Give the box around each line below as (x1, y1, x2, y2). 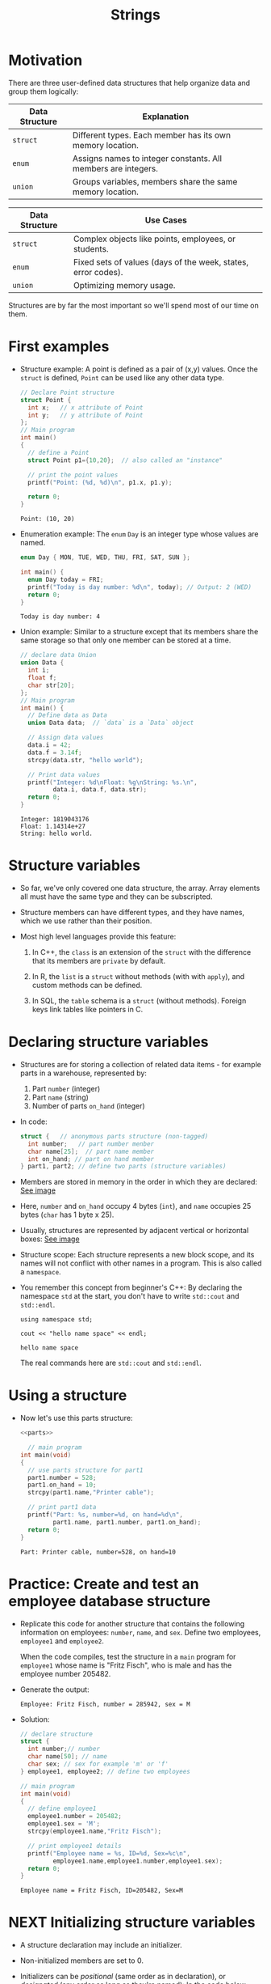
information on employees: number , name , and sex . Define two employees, (19, 1627, 261, 1637)
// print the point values (27, 471, 119, 479)
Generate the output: (19, 1685, 90, 1694)
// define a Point (27, 448, 90, 456)
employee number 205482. (19, 1668, 111, 1678)
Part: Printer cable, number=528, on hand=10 (19, 1548, 176, 1556)
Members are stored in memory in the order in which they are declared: (19, 1177, 258, 1187)
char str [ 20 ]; (27, 681, 75, 689)
